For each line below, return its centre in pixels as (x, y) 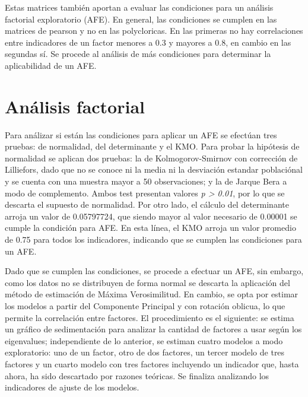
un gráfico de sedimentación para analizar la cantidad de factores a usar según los (153, 329)
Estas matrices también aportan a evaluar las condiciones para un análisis (139, 7)
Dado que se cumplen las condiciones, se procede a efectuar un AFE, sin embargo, (154, 271)
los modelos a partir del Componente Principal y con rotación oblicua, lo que (145, 306)
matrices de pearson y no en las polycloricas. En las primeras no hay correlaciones (154, 31)
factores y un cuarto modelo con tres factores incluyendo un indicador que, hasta (152, 363)
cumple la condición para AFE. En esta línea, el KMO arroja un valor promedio (150, 228)
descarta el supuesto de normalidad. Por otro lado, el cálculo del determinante (147, 204)
